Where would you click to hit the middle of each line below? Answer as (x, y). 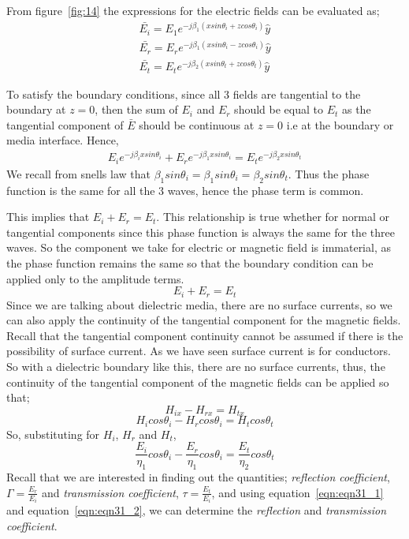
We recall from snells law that (78, 173)
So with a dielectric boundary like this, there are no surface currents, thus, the (196, 367)
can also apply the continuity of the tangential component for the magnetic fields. (204, 320)
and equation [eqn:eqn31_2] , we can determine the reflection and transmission (197, 510)
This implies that (48, 217)
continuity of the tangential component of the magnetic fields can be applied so (198, 382)
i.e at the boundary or (340, 124)
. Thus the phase (329, 173)
